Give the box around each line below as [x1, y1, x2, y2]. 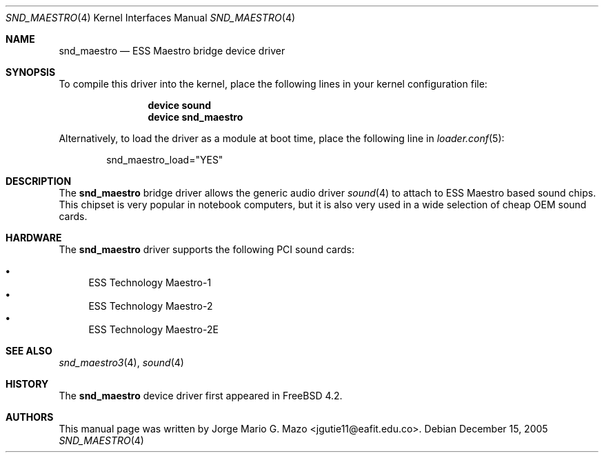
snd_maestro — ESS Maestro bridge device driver [59, 45, 285, 57]
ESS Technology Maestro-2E [88, 323, 219, 335]
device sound [148, 99, 212, 111]
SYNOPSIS [6, 66, 56, 78]
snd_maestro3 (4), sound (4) [59, 357, 184, 368]
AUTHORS [6, 411, 54, 423]
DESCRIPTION [6, 175, 72, 187]
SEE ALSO [6, 345, 52, 357]
